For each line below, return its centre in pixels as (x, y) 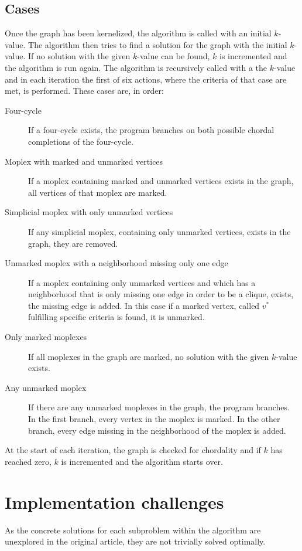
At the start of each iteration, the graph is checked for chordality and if (133, 450)
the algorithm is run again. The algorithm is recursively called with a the (136, 67)
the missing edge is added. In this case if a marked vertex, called (144, 305)
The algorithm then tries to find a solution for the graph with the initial (158, 44)
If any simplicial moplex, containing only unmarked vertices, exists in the (159, 231)
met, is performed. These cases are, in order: (84, 91)
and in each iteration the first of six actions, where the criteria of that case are (146, 79)
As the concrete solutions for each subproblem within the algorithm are (133, 530)
